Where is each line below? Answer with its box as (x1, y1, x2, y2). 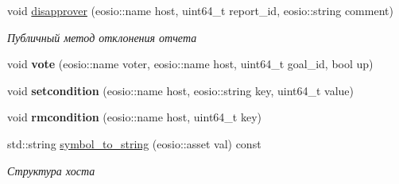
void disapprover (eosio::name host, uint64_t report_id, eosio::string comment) (7, 2, 393, 18)
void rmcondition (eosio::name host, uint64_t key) (7, 109, 262, 125)
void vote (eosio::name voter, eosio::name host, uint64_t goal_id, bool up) (7, 56, 374, 72)
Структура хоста (7, 162, 95, 178)
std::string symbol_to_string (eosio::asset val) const (7, 135, 261, 151)
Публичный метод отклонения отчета (7, 29, 197, 45)
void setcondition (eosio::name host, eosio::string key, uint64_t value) (7, 82, 354, 98)
